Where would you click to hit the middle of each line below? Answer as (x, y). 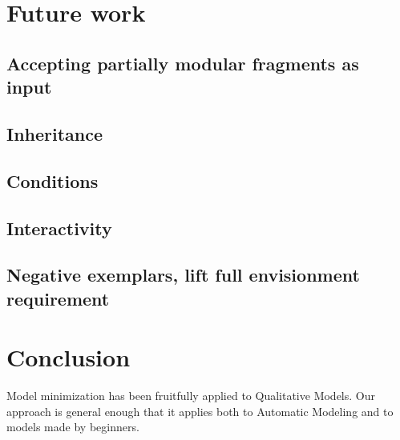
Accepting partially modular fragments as (183, 63)
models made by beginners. (73, 427)
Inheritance (55, 133)
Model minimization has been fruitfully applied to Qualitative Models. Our (191, 396)
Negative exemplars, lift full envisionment (183, 275)
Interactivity (59, 228)
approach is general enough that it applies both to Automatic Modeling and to (200, 411)
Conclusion (69, 357)
